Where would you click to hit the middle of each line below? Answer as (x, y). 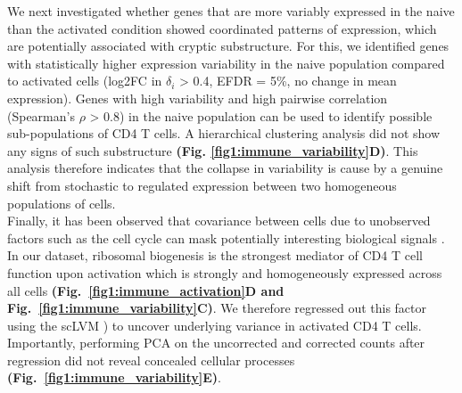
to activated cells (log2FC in (85, 81)
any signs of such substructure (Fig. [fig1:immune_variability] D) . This (213, 150)
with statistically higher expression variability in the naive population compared (226, 63)
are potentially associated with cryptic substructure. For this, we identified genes (228, 46)
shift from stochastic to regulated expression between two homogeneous (202, 185)
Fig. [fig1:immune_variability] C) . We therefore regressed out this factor (217, 308)
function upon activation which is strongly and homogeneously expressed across (225, 272)
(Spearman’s (41, 115)
